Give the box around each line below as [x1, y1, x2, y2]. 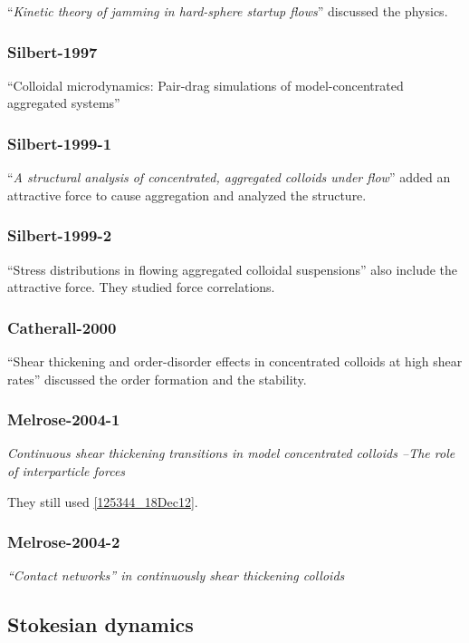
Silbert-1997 [7, 40, 98, 63]
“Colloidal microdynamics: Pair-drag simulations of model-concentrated [7, 75, 404, 94]
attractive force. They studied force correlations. [7, 278, 275, 297]
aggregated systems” [7, 93, 120, 112]
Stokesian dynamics [7, 610, 194, 638]
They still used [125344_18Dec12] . [7, 492, 198, 511]
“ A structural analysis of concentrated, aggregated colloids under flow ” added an [7, 168, 451, 187]
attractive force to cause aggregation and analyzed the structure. [7, 185, 367, 204]
